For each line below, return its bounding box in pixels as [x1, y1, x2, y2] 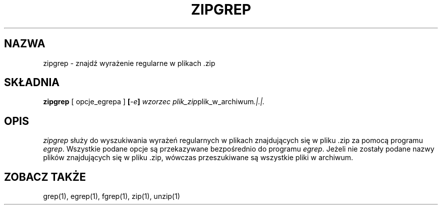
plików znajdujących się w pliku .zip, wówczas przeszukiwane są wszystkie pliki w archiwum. [43, 153, 353, 162]
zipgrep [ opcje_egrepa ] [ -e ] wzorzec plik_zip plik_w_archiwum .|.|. [43, 97, 265, 106]
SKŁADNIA [4, 76, 60, 89]
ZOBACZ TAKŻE [4, 170, 86, 183]
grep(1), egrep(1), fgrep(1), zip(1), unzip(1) [43, 192, 180, 201]
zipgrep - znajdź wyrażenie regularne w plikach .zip [43, 58, 215, 67]
